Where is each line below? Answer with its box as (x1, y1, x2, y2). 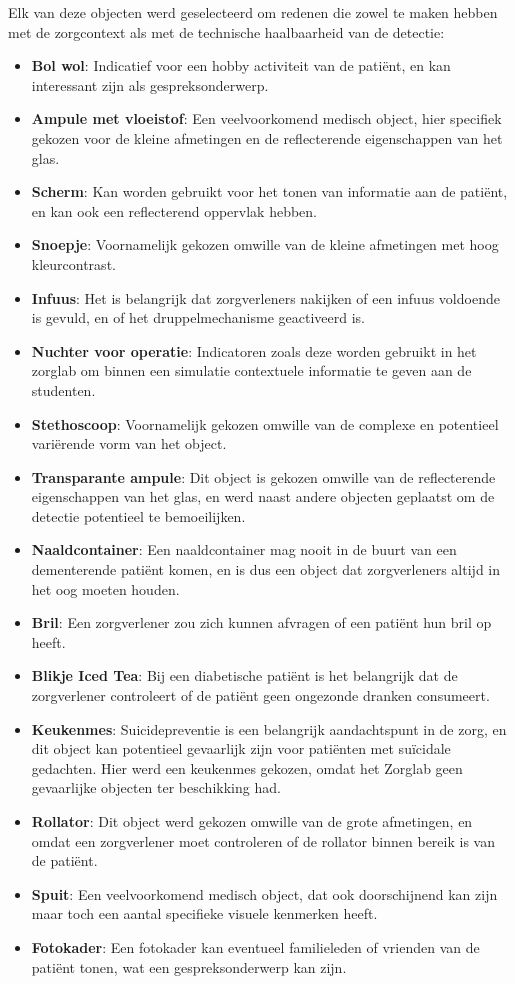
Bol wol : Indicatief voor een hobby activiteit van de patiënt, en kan (31, 55, 451, 76)
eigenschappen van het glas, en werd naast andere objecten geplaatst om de (31, 486, 495, 507)
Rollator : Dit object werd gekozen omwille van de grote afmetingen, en (31, 811, 473, 831)
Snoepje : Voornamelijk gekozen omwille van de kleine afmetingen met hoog (31, 234, 499, 255)
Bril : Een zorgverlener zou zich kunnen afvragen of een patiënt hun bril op (31, 612, 492, 633)
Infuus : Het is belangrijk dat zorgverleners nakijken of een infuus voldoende (31, 287, 500, 308)
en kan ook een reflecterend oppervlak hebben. (31, 200, 317, 221)
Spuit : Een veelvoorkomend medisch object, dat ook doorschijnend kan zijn (31, 883, 498, 904)
